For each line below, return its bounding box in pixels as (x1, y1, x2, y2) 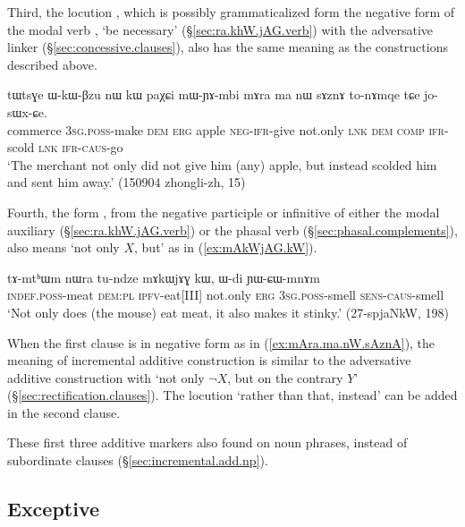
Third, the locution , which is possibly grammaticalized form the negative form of (7, 3, 455, 21)
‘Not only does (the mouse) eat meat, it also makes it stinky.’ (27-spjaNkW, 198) (7, 302, 449, 321)
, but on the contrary (227, 368, 343, 387)
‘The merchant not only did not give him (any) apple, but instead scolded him (7, 155, 437, 174)
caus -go (81, 138, 123, 157)
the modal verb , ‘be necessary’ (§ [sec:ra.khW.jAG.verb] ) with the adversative (7, 20, 434, 38)
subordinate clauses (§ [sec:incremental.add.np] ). (7, 451, 268, 470)
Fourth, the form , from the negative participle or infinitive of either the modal (7, 202, 440, 221)
